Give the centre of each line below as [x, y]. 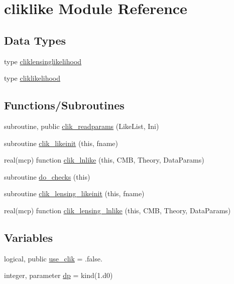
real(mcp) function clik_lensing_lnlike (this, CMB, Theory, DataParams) [118, 210]
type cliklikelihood [32, 78]
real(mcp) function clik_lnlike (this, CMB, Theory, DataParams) [104, 160]
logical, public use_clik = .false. [53, 258]
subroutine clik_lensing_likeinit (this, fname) [74, 193]
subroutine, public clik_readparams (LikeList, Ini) [82, 126]
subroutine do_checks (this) [47, 176]
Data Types [35, 40]
